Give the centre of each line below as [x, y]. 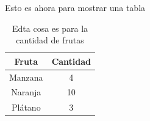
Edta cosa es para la [50, 28]
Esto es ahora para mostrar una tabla [75, 7]
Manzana [26, 77]
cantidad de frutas [50, 40]
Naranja [26, 92]
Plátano [26, 107]
